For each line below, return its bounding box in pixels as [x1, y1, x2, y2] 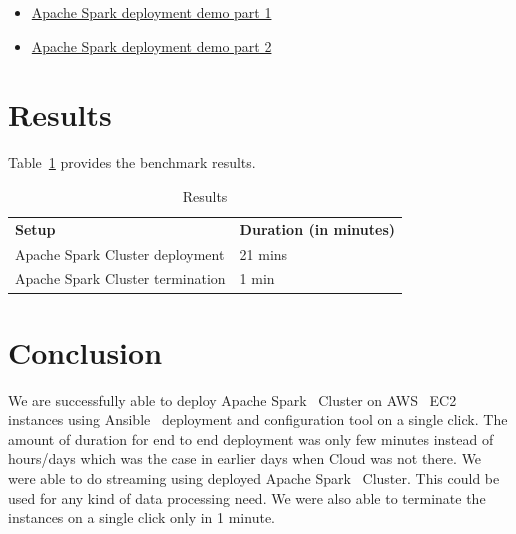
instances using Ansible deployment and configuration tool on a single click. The [8, 409, 508, 430]
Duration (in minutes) [239, 218, 396, 239]
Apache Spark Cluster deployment [15, 243, 225, 264]
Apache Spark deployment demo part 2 [31, 35, 272, 56]
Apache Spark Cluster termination [15, 268, 226, 289]
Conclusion [8, 331, 163, 372]
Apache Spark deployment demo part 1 [31, 2, 272, 22]
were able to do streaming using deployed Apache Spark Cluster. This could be [8, 468, 500, 489]
